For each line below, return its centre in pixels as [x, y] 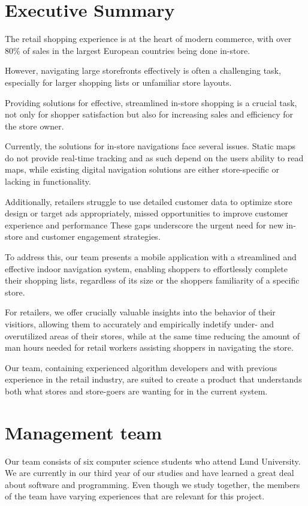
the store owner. [34, 126]
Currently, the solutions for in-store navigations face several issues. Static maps [150, 146]
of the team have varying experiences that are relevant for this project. [135, 496]
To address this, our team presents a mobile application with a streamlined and [151, 257]
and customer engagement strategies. [93, 237]
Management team [84, 432]
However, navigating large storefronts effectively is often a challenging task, [143, 70]
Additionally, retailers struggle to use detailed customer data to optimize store [149, 201]
